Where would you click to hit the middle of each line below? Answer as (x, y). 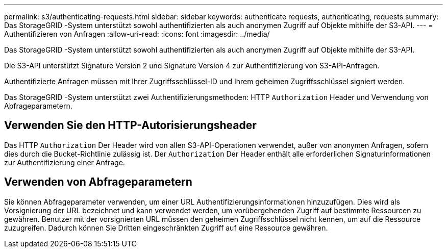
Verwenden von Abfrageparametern (98, 182)
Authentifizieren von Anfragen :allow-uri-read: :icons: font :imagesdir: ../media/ (137, 34)
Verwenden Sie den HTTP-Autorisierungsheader (130, 125)
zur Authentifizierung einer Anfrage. (65, 162)
